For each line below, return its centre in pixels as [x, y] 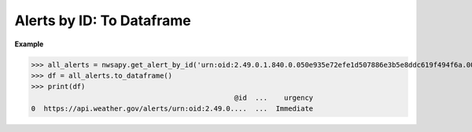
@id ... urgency [274, 97]
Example [29, 44]
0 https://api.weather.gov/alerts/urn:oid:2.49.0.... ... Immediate [172, 109]
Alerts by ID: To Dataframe [103, 20]
